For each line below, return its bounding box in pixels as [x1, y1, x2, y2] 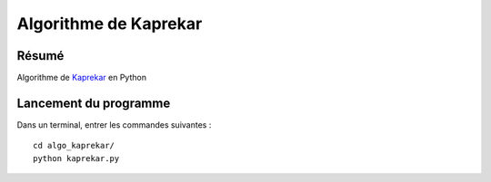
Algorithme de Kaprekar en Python [16, 72, 147, 83]
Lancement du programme [16, 95, 171, 110]
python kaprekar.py [33, 153, 120, 163]
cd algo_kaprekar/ [33, 140, 115, 151]
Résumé [16, 48, 65, 63]
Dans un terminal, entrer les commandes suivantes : [16, 119, 212, 130]
